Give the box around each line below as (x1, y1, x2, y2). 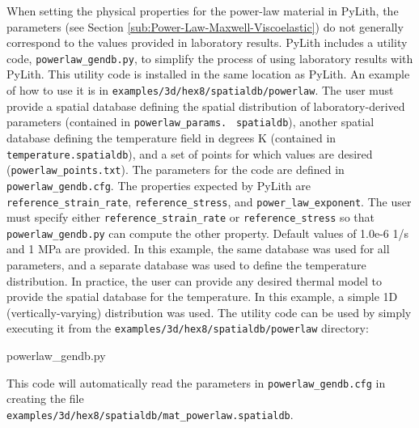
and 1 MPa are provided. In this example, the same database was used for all (6, 240, 390, 257)
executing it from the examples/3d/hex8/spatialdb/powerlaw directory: (6, 320, 369, 337)
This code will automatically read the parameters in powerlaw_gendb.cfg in (6, 374, 386, 391)
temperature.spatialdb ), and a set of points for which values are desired (6, 145, 373, 162)
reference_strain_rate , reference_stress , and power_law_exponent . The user (6, 193, 412, 210)
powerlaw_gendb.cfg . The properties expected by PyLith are (6, 176, 311, 193)
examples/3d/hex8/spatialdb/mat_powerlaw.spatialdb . (6, 405, 294, 422)
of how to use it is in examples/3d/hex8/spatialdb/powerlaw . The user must (6, 82, 394, 99)
